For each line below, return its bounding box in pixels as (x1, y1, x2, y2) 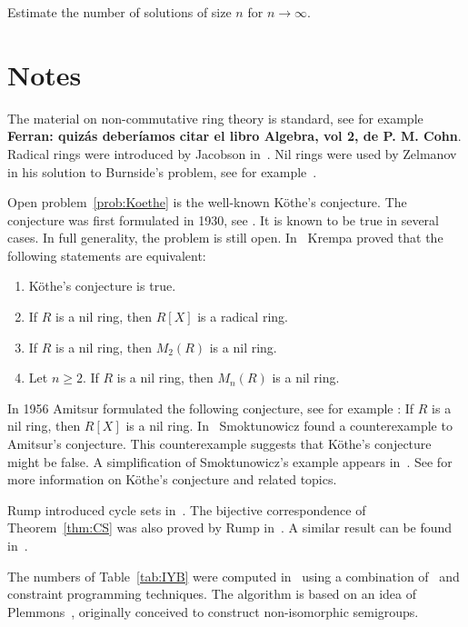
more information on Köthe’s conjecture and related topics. (7, 470, 337, 489)
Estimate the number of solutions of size (7, 3, 232, 21)
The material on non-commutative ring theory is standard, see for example (7, 108, 423, 127)
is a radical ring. (197, 307, 288, 326)
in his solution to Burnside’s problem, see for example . (7, 162, 317, 181)
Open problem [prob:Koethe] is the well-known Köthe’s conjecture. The (7, 193, 407, 212)
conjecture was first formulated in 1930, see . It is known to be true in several (7, 210, 439, 229)
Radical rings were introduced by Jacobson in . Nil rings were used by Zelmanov (7, 144, 457, 163)
